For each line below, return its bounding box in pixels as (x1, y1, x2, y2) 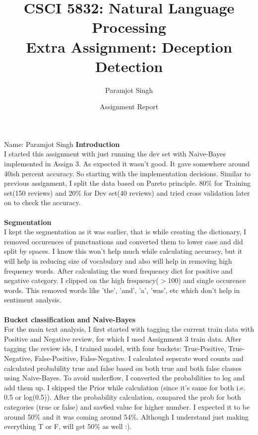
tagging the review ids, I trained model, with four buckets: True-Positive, (4, 343, 226, 354)
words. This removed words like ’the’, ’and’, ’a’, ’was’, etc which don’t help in (4, 285, 240, 295)
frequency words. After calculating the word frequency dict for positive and (4, 265, 233, 276)
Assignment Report (99, 101, 159, 112)
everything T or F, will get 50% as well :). (4, 421, 132, 432)
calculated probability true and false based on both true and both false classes (4, 362, 242, 373)
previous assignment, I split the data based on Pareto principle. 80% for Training (4, 178, 251, 188)
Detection (95, 56, 163, 76)
